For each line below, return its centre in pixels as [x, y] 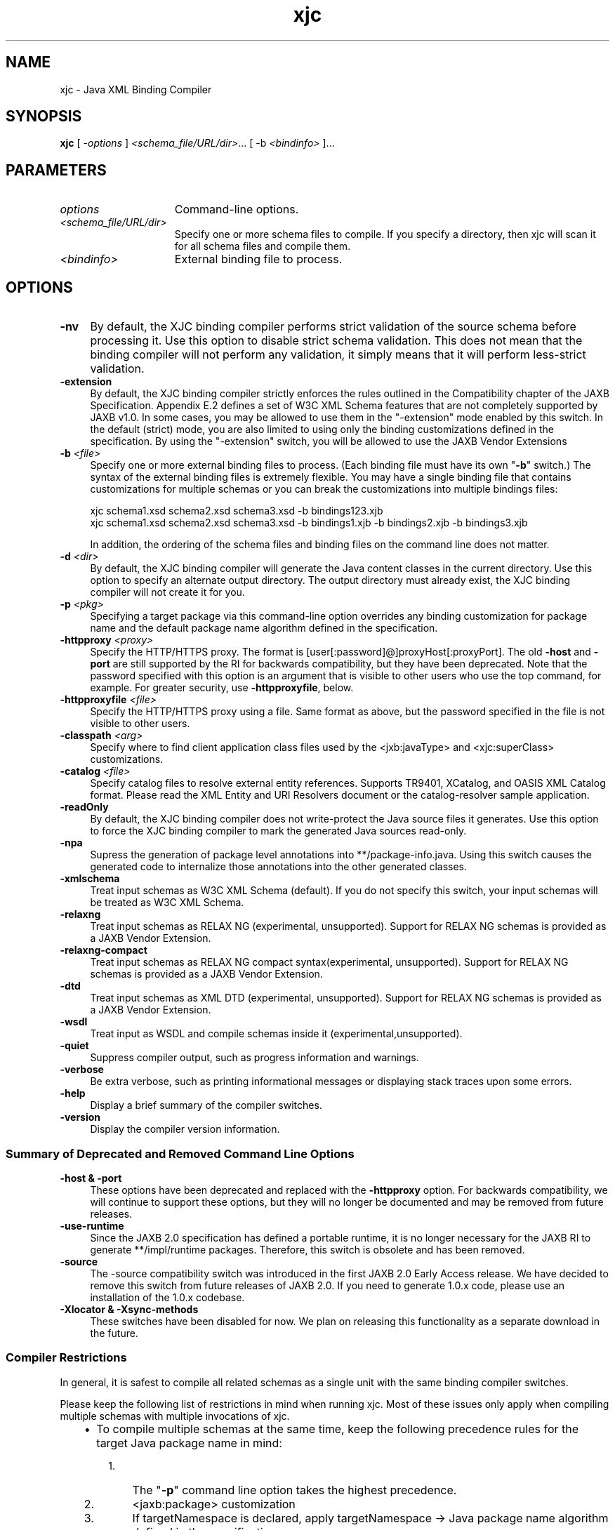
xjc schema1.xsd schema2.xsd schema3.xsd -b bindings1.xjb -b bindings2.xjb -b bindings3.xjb [309, 523]
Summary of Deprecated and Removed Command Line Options [180, 1153]
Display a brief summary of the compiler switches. [206, 1105]
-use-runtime [92, 1225]
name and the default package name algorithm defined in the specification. [264, 628]
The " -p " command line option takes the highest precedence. [295, 1490]
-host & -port [91, 1178]
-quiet [74, 1046]
